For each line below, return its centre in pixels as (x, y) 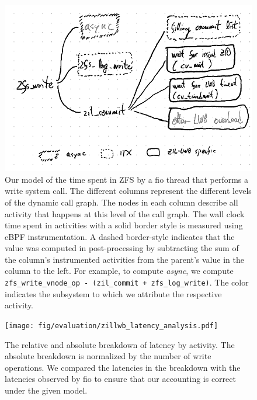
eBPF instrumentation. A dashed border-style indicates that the (120, 236)
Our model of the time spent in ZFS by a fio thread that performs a (127, 179)
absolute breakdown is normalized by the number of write (108, 356)
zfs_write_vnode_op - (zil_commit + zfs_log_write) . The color (127, 282)
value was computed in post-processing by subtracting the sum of (122, 248)
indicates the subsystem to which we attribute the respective (113, 293)
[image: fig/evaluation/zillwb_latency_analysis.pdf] (112, 326)
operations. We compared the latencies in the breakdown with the (123, 367)
